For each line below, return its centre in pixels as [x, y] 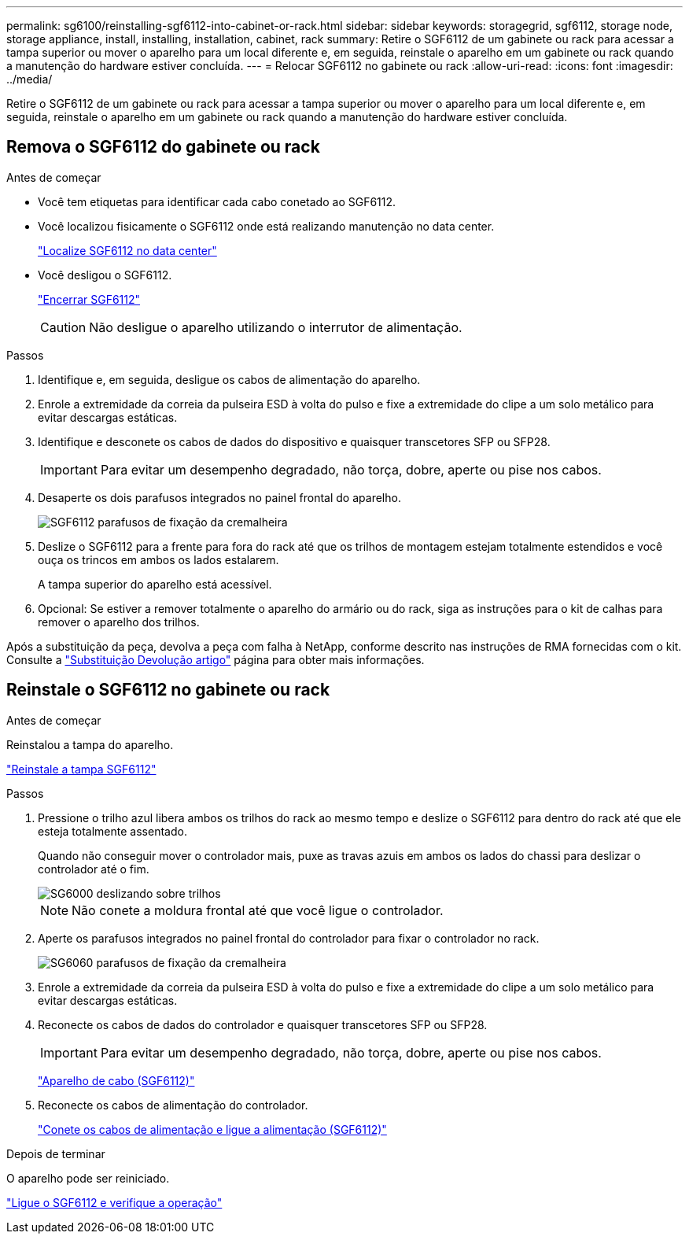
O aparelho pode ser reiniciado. [88, 1178]
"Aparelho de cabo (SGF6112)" [116, 1080]
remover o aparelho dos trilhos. [119, 622]
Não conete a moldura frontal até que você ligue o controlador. [258, 910]
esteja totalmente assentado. [112, 831]
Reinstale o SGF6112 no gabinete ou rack [168, 690]
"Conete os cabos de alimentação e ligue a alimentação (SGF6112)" [212, 1129]
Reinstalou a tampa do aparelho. [90, 744]
